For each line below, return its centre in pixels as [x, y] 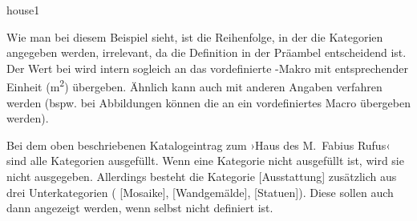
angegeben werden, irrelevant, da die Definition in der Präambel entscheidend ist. [206, 52]
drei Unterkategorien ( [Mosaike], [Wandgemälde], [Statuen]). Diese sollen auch [200, 192]
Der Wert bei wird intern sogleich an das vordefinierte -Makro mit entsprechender [207, 68]
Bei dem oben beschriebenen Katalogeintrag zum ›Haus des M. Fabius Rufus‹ [198, 145]
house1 [23, 10]
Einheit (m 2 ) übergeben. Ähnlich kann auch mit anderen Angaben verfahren [194, 86]
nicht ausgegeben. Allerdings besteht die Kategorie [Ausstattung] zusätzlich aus [202, 176]
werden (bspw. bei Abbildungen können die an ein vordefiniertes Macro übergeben [209, 102]
